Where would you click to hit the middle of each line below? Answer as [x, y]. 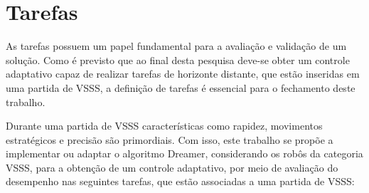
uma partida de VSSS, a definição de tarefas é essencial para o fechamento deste [181, 87]
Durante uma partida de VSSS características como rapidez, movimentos [164, 126]
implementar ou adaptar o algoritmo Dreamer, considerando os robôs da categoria [184, 153]
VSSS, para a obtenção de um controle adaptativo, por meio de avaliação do [172, 167]
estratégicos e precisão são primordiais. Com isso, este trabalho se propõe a [170, 139]
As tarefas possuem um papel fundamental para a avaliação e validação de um [176, 46]
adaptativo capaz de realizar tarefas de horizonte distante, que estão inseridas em [183, 74]
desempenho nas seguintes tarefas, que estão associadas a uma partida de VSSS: [180, 181]
